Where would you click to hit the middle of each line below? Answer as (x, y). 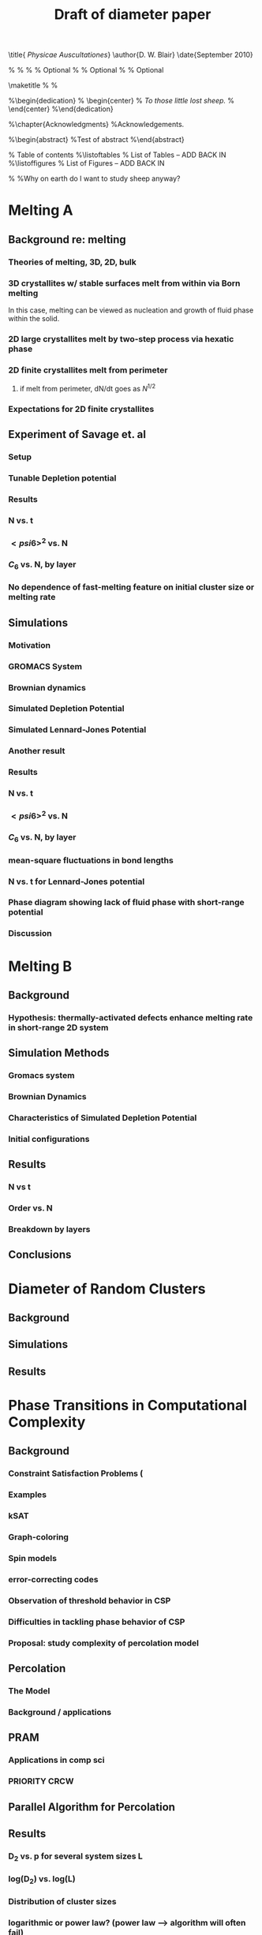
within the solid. (34, 318)
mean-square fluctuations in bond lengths (91, 860)
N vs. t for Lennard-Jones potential (77, 881)
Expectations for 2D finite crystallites (81, 409)
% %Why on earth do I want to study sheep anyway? (94, 178)
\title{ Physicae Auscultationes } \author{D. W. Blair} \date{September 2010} (131, 55)
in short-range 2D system (58, 1027)
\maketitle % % (33, 85)
